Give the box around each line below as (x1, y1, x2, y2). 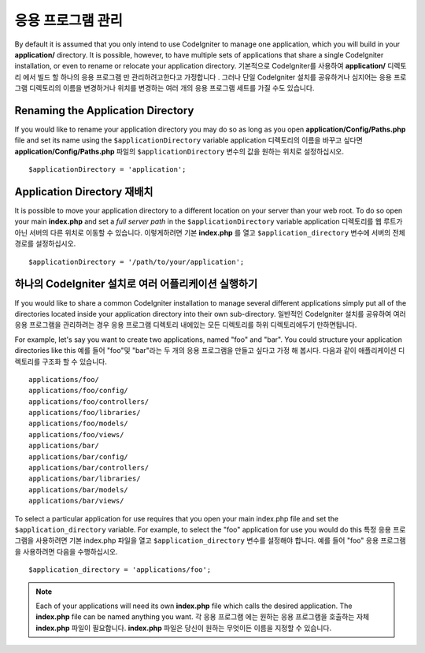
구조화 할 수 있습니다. (42, 357, 108, 366)
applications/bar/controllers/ (28, 463, 150, 473)
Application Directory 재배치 (14, 185, 153, 198)
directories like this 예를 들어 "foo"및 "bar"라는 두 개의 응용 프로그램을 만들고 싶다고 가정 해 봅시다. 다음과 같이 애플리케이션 (14, 346, 397, 355)
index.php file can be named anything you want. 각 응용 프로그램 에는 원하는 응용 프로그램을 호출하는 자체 (35, 612, 370, 621)
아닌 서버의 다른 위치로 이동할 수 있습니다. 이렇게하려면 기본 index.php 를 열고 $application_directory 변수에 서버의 (14, 228, 391, 237)
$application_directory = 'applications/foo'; (28, 566, 212, 574)
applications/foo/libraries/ (28, 408, 141, 417)
